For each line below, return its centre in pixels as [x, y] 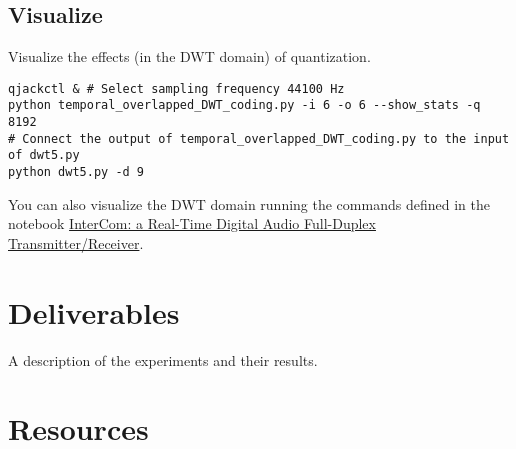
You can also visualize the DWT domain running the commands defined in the [249, 203]
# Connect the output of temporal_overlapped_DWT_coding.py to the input [259, 138]
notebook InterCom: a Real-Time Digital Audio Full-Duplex [192, 223]
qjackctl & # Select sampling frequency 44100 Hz [176, 88]
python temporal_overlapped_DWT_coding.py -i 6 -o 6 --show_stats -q [244, 105]
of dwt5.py [44, 155]
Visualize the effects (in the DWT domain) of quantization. [189, 56]
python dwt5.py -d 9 [76, 172]
